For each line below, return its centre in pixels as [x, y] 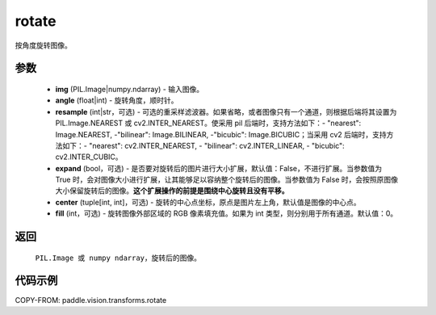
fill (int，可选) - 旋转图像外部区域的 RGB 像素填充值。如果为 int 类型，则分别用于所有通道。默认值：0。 [226, 213]
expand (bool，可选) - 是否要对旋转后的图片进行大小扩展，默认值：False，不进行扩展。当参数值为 [219, 168]
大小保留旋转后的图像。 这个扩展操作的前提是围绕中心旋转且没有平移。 [172, 191]
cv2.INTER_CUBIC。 [89, 157]
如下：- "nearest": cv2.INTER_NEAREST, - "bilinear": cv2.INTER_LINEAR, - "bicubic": [203, 145]
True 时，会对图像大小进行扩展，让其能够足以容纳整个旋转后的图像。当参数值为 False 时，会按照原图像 [227, 180]
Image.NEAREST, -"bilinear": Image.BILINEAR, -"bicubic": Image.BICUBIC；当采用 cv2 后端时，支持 [221, 134]
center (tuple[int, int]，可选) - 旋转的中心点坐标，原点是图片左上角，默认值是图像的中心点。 [208, 202]
